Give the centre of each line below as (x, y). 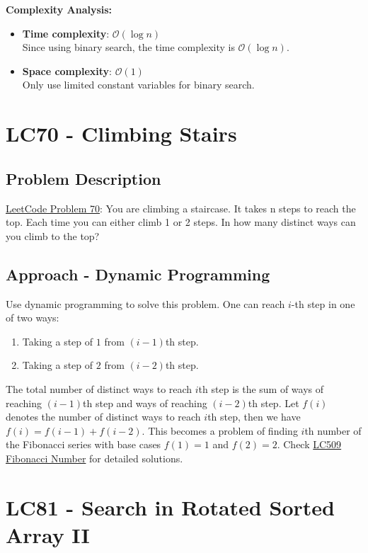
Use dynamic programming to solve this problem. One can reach (145, 303)
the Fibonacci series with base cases (84, 444)
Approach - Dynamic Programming (138, 274)
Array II (48, 534)
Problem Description (84, 178)
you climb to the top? (53, 235)
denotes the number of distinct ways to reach (103, 417)
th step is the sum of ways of (261, 388)
